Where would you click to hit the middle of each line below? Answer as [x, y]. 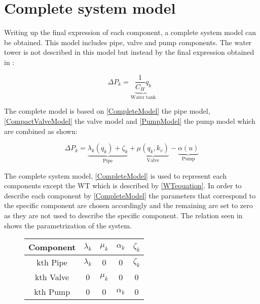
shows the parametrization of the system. [68, 225]
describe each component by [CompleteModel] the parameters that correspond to [130, 195]
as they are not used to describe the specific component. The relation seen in [123, 215]
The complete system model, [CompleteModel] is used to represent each [116, 175]
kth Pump [52, 292]
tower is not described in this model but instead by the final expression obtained [129, 52]
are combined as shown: [41, 131]
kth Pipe [52, 262]
